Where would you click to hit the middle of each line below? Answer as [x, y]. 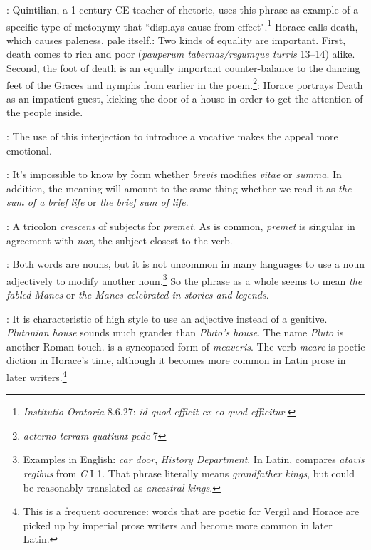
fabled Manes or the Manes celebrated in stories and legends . [138, 295]
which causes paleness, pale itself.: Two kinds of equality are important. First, [176, 40]
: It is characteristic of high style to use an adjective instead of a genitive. [167, 318]
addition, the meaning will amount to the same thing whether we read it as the [179, 188]
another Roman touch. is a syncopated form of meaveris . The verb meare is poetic [186, 346]
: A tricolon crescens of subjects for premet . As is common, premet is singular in [181, 226]
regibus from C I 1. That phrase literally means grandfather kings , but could [189, 473]
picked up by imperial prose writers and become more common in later [178, 525]
